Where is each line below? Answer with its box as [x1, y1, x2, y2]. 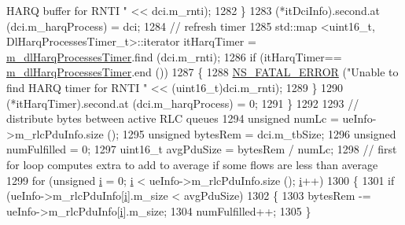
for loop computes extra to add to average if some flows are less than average [6, 156, 378, 172]
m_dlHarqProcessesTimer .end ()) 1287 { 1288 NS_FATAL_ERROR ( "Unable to [6, 64, 399, 80]
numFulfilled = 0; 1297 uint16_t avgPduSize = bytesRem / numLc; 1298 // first [6, 141, 397, 157]
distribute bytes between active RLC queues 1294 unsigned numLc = [6, 110, 339, 127]
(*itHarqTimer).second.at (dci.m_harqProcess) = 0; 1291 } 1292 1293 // [6, 94, 359, 111]
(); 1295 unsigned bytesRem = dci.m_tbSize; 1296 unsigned [107, 125, 396, 142]
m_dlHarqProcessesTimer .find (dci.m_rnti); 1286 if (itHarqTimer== [6, 48, 342, 65]
